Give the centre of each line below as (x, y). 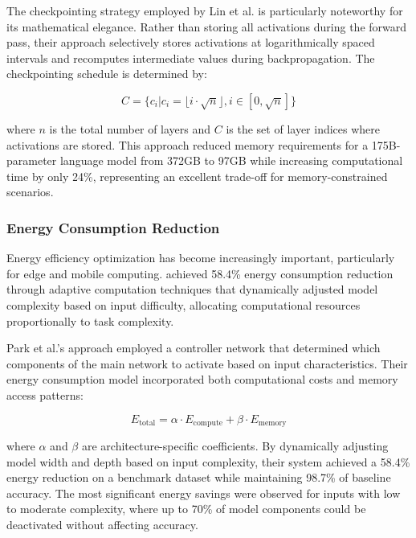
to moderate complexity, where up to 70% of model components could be (186, 509)
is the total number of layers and (130, 128)
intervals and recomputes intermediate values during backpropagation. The (191, 57)
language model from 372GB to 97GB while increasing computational (231, 160)
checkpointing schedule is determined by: (107, 74)
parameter (32, 160)
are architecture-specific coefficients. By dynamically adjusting (235, 445)
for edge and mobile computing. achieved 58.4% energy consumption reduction (200, 273)
